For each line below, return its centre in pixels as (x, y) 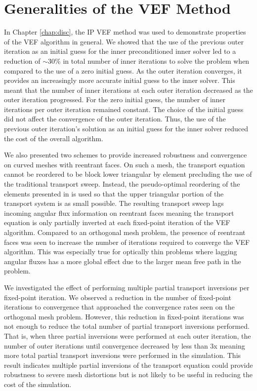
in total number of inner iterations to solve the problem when (156, 60)
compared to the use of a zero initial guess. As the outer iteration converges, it (123, 70)
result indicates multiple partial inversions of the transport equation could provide (128, 365)
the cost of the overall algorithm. (54, 138)
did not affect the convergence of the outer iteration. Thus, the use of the (115, 119)
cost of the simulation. (38, 384)
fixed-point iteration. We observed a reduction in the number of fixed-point (118, 297)
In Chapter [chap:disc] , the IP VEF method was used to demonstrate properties (125, 32)
